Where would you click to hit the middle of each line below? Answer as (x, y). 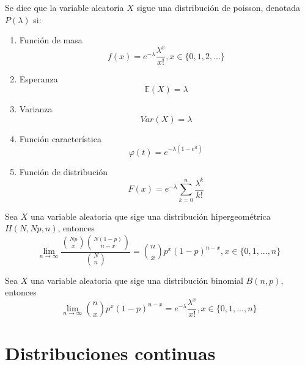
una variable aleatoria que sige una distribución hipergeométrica (150, 216)
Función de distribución (64, 171)
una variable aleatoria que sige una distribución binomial (137, 280)
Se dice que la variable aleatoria (64, 7)
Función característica (60, 138)
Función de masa (51, 40)
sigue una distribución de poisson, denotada (218, 7)
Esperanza (39, 79)
